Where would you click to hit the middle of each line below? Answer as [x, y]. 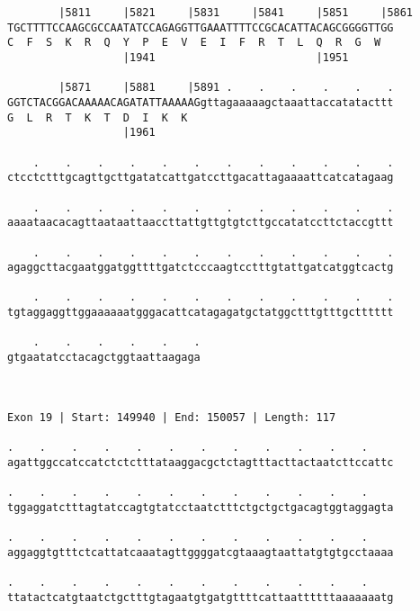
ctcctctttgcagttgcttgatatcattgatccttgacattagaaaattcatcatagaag [201, 178]
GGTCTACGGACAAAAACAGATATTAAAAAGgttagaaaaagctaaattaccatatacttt [201, 102]
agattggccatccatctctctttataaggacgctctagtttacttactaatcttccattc [201, 462]
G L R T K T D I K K [98, 117]
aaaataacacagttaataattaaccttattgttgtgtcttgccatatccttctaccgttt [201, 223]
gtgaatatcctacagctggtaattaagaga [104, 358]
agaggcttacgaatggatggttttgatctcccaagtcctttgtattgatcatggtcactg [201, 268]
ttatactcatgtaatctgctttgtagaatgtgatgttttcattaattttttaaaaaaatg [201, 597]
